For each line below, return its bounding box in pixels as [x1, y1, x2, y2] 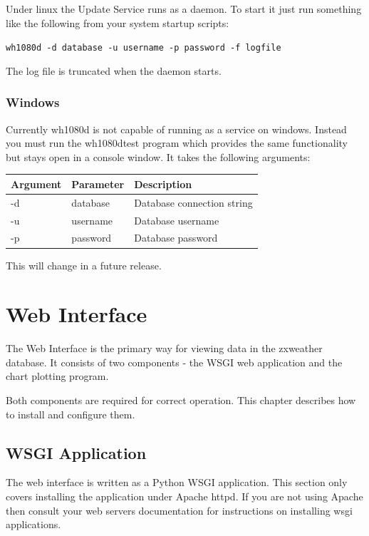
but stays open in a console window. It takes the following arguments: [6, 149, 311, 164]
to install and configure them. [6, 406, 135, 421]
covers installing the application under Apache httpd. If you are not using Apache [6, 489, 363, 504]
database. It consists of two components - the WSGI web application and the [6, 354, 343, 369]
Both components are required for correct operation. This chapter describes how [6, 393, 356, 408]
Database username [134, 212, 219, 227]
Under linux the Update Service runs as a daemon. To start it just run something [6, 1, 362, 16]
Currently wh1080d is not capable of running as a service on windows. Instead [6, 121, 347, 136]
